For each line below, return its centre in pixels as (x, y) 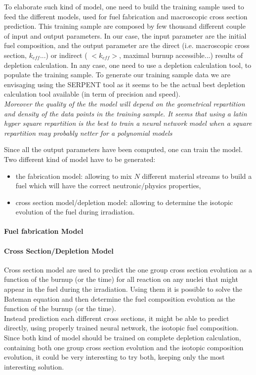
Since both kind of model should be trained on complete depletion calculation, (123, 338)
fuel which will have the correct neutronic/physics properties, (108, 186)
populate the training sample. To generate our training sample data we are (117, 75)
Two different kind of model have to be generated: (80, 159)
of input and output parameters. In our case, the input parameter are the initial (125, 35)
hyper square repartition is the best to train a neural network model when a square (128, 123)
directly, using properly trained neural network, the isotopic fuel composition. (121, 328)
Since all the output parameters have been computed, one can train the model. (123, 149)
